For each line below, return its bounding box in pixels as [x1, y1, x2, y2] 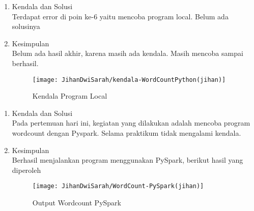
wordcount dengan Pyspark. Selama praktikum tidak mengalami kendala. [12, 128, 241, 138]
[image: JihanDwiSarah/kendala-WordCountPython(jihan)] [32, 76, 226, 83]
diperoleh [12, 164, 41, 175]
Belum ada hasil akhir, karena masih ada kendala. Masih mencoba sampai [12, 48, 243, 58]
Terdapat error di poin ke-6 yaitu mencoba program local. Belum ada [12, 11, 229, 21]
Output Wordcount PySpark [32, 197, 121, 208]
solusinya [12, 21, 40, 32]
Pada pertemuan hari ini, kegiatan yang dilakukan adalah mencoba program [12, 117, 250, 128]
